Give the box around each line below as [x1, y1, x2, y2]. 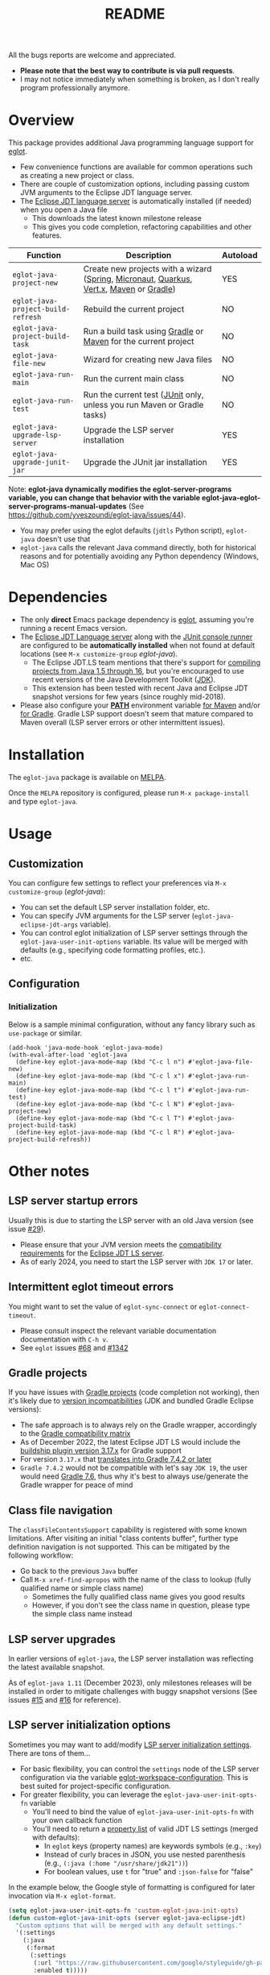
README [104, 5, 166, 23]
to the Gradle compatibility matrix [19, 1429, 131, 1438]
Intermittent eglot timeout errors [8, 1280, 174, 1294]
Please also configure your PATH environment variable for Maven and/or [19, 700, 261, 710]
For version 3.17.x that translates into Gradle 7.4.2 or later [19, 1454, 212, 1464]
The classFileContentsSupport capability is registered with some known [8, 1525, 247, 1535]
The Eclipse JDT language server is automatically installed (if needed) [19, 197, 252, 206]
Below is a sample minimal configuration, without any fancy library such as [8, 1019, 256, 1029]
